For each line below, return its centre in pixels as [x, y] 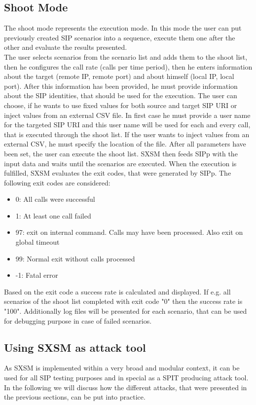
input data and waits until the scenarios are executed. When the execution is [120, 163]
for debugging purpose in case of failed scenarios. [78, 320]
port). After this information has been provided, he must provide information [121, 86]
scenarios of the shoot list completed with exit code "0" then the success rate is [123, 301]
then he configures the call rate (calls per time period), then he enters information [128, 66]
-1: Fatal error [37, 275]
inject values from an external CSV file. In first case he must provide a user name [127, 115]
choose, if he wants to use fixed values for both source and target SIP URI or [121, 105]
